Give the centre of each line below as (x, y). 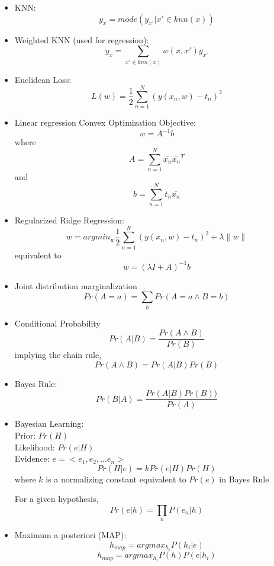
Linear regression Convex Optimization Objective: (105, 122)
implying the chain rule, (58, 355)
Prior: (25, 435)
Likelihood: (35, 447)
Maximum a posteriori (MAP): (70, 535)
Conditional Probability (57, 323)
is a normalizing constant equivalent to (116, 479)
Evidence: (32, 458)
